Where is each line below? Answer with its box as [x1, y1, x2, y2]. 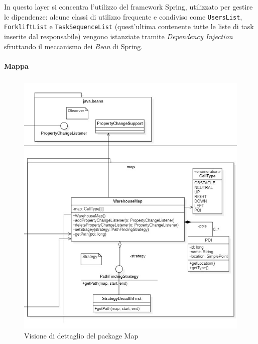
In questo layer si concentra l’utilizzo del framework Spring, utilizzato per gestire [4, 2, 253, 12]
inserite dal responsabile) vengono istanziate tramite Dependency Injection [4, 31, 233, 41]
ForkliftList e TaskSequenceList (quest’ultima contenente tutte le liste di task [4, 21, 254, 32]
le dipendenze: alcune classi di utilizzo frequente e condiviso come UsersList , [4, 11, 242, 22]
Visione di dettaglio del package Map [24, 330, 139, 340]
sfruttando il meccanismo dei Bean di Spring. [4, 41, 143, 51]
